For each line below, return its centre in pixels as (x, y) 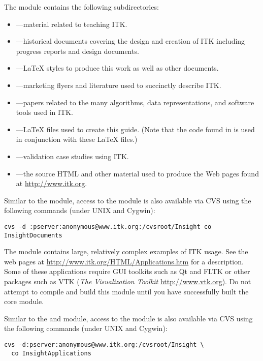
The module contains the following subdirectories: (81, 7)
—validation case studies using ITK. (72, 156)
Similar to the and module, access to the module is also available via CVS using (128, 318)
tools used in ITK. (44, 112)
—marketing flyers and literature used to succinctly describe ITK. (119, 85)
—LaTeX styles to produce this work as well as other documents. (117, 68)
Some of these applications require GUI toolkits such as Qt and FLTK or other (127, 271)
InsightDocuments (33, 235)
